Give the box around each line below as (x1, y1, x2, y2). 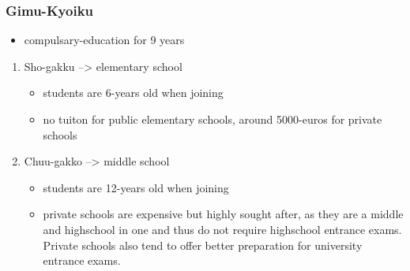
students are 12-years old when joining (43, 179, 229, 195)
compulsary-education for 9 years (24, 32, 185, 48)
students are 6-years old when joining (43, 84, 224, 101)
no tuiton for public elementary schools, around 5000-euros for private (43, 111, 382, 127)
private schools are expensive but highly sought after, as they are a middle (43, 206, 404, 222)
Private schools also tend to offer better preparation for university (43, 236, 363, 253)
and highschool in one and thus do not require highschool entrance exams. (43, 221, 402, 237)
